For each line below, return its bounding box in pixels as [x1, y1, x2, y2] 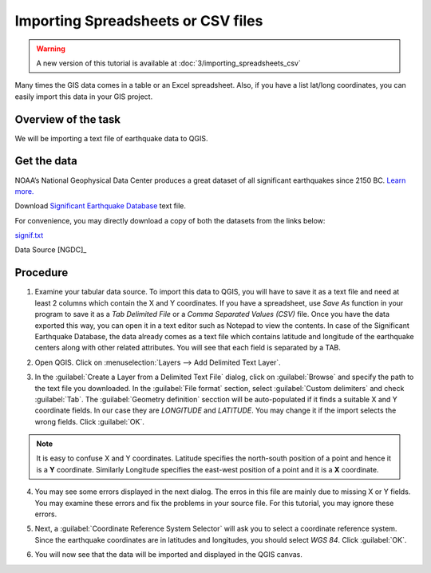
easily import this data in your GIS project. [14, 92, 153, 101]
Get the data [14, 154, 77, 168]
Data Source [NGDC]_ [14, 245, 87, 255]
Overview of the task [14, 113, 121, 126]
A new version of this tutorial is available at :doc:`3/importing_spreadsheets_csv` [36, 58, 301, 68]
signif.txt [14, 231, 44, 240]
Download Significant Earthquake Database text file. [14, 201, 187, 211]
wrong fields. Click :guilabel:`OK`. [34, 417, 145, 426]
